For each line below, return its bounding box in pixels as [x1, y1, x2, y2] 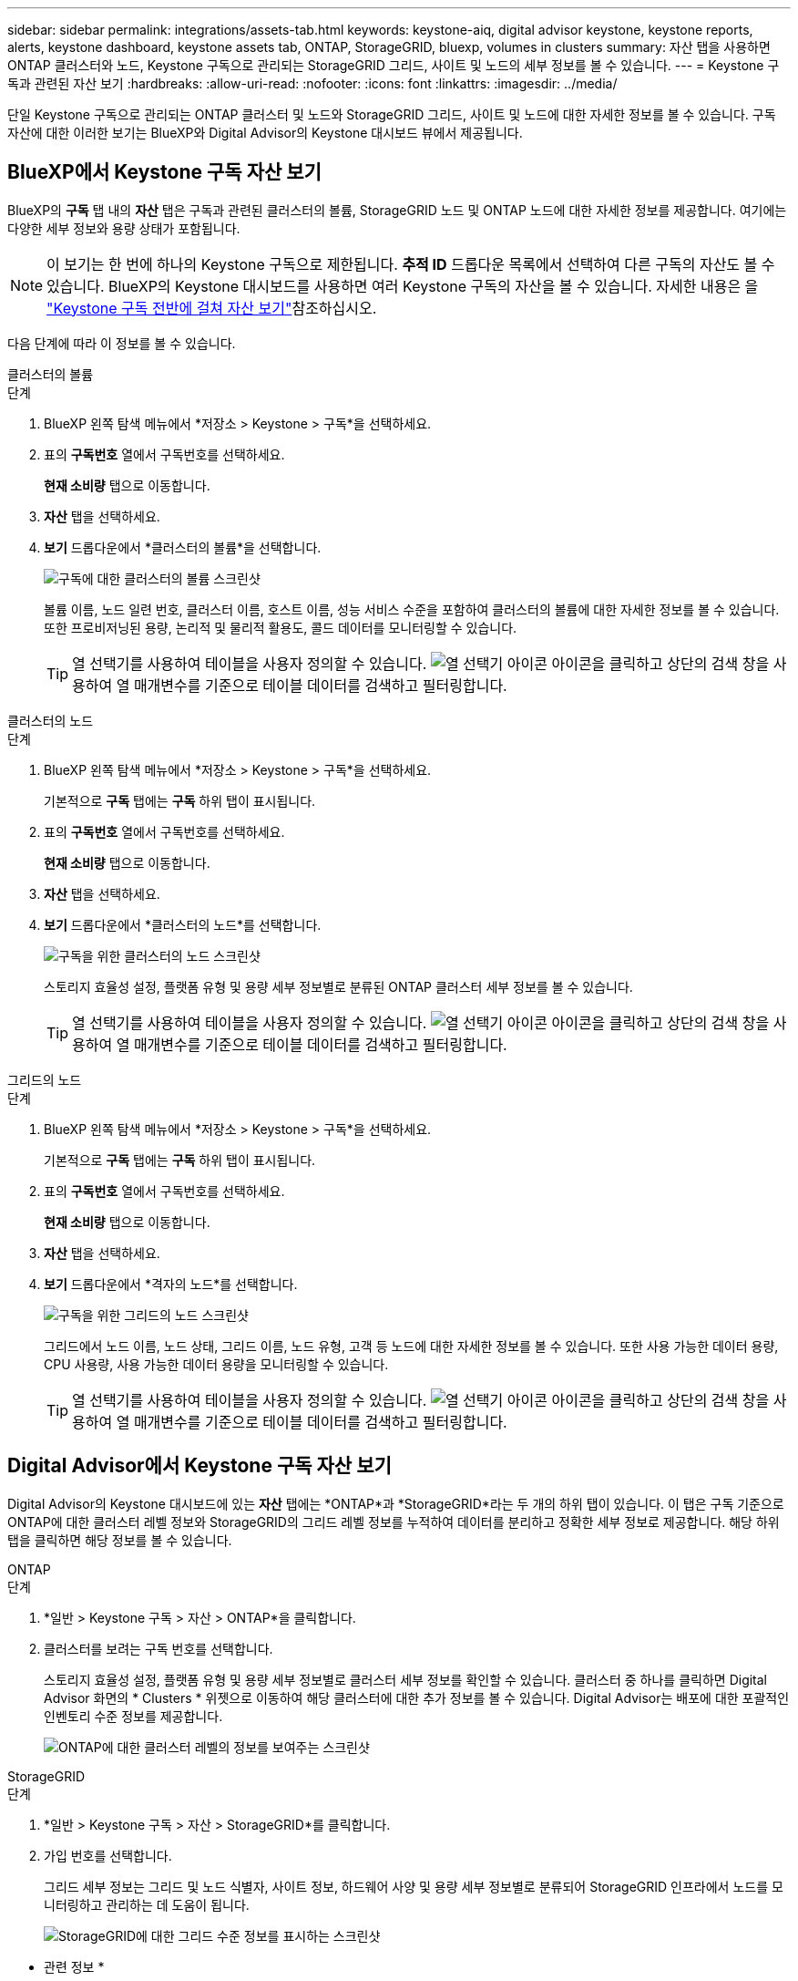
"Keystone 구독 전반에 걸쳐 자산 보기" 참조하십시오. [46, 298, 377, 317]
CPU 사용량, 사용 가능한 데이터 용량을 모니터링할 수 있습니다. [44, 1356, 389, 1372]
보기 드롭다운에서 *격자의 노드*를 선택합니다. [44, 1275, 298, 1292]
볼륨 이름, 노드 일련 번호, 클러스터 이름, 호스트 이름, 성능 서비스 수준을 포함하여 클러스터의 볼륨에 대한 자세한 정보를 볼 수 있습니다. [44, 601, 780, 617]
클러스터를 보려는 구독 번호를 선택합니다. [44, 1640, 273, 1656]
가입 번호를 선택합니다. [44, 1847, 172, 1863]
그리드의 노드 [7, 1071, 82, 1088]
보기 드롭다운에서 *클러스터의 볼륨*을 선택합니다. [44, 539, 322, 555]
